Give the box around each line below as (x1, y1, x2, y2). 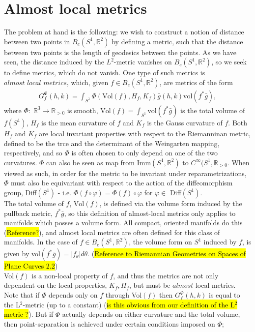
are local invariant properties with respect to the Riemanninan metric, (39, 128, 251, 138)
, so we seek (211, 57, 247, 67)
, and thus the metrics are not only (113, 270, 219, 280)
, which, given (66, 77, 109, 87)
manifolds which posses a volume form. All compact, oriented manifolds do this (4, 217, 243, 228)
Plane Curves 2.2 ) (4, 261, 58, 271)
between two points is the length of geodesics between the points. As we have (4, 47, 236, 57)
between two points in (4, 36, 70, 46)
